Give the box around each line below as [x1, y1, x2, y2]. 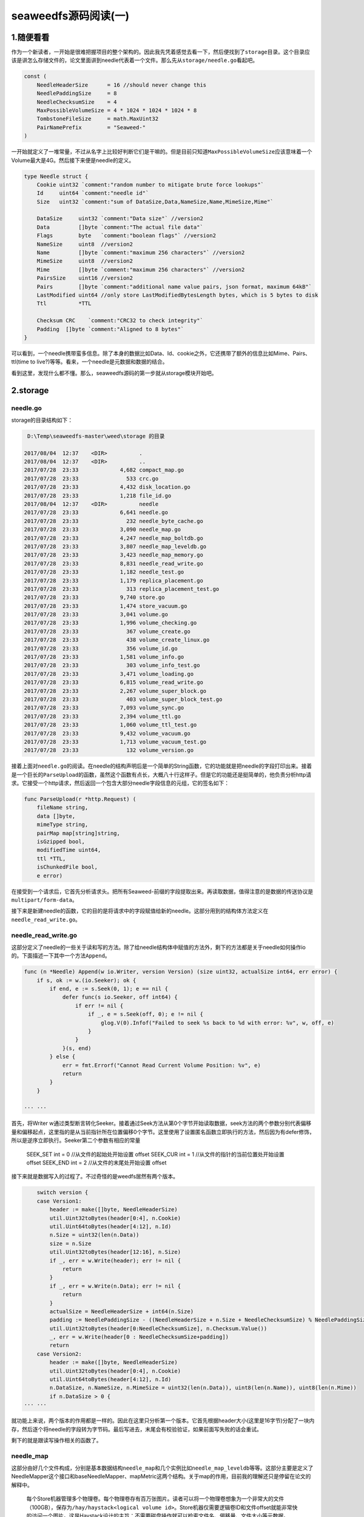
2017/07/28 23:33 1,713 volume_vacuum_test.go [24, 738, 207, 745]
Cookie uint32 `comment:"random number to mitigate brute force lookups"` [36, 181, 264, 188]
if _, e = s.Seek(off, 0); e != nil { [88, 1011, 203, 1018]
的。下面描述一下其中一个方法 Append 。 [11, 952, 110, 959]
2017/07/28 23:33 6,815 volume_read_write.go [24, 679, 203, 686]
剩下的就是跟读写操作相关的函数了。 [11, 1436, 102, 1444]
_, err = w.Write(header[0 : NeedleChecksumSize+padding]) [49, 1334, 229, 1340]
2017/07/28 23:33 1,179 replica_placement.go [24, 577, 203, 584]
